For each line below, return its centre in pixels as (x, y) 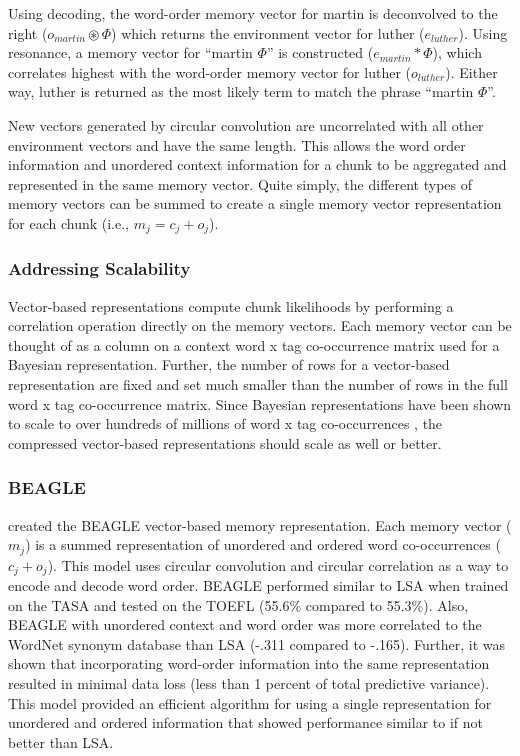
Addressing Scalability (99, 268)
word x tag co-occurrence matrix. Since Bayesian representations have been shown (260, 403)
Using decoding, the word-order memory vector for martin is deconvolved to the (253, 13)
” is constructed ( (320, 52)
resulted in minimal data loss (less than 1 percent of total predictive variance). (249, 683)
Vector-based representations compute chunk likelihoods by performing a (231, 305)
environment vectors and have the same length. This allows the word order (237, 144)
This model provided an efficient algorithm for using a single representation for (250, 702)
